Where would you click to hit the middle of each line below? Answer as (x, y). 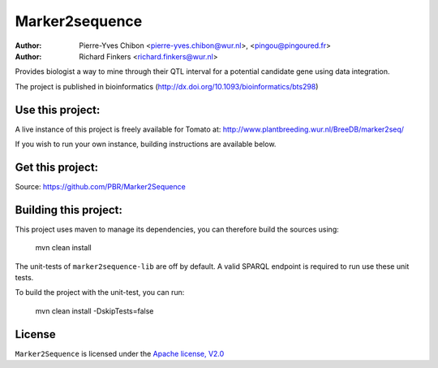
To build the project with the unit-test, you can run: (100, 292)
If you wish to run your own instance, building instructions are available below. (146, 144)
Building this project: (69, 210)
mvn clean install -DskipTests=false (94, 311)
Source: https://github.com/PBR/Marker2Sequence (100, 186)
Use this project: (58, 110)
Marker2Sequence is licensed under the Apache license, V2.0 (120, 353)
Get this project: (57, 167)
